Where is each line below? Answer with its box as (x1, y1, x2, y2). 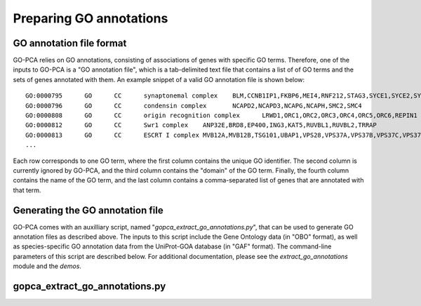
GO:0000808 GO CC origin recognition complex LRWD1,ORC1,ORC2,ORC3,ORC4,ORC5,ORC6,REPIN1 (25, 112, 417, 119)
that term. (13, 186, 41, 194)
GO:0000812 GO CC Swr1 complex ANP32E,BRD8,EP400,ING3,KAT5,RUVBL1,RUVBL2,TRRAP (25, 121, 377, 129)
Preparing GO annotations (13, 11, 168, 26)
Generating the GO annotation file (13, 204, 164, 216)
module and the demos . (13, 262, 82, 270)
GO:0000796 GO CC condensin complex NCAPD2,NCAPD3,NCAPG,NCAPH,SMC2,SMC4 (25, 102, 363, 109)
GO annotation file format (13, 37, 127, 49)
